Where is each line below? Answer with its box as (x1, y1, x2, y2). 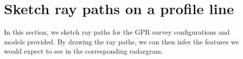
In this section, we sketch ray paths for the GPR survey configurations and (4, 27, 230, 37)
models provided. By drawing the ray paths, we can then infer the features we (4, 36, 239, 46)
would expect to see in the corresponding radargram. (4, 46, 163, 56)
